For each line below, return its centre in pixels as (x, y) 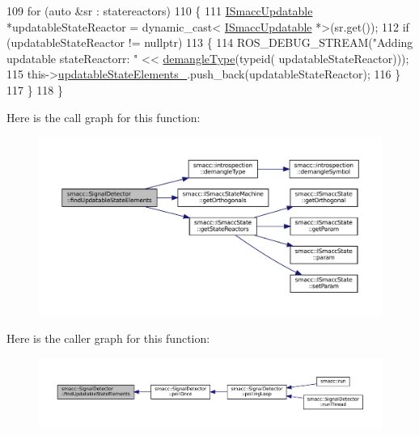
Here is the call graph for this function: (104, 117)
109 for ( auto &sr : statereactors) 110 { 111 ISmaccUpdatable (160, 11)
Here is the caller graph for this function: (108, 338)
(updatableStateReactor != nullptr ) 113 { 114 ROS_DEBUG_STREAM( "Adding (210, 42)
